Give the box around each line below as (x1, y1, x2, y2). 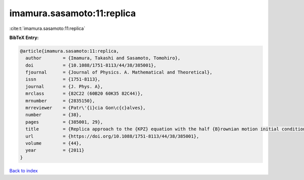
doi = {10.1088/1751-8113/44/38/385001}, (25, 62, 157, 68)
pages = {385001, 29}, (25, 119, 103, 125)
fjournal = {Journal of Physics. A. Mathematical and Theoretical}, (25, 69, 213, 76)
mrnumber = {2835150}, (25, 98, 95, 103)
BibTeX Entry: (9, 34, 39, 41)
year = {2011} (25, 148, 85, 153)
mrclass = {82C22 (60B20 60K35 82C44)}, (25, 91, 143, 96)
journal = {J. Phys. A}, (25, 84, 103, 89)
